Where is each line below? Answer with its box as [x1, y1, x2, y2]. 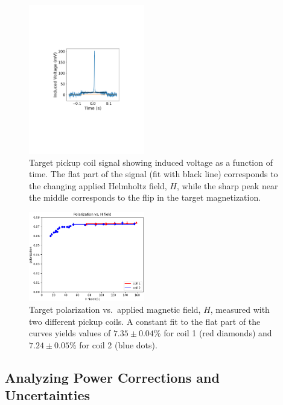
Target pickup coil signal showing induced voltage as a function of [29, 155, 273, 168]
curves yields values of [29, 327, 111, 339]
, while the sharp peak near [177, 179, 278, 192]
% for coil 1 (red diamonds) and [153, 327, 272, 339]
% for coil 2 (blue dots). [69, 338, 157, 351]
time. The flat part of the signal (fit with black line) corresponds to [29, 168, 278, 180]
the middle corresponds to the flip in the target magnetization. [29, 191, 261, 204]
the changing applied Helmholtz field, [29, 179, 167, 192]
